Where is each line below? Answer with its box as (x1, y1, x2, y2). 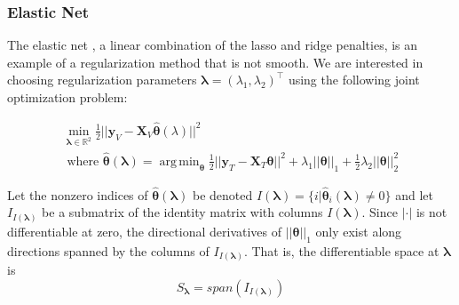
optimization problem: (7, 88, 128, 106)
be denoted (192, 185, 253, 204)
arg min (159, 155, 200, 168)
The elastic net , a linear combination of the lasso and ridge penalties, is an (7, 36, 418, 54)
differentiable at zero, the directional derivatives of (7, 222, 282, 240)
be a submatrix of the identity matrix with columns (42, 203, 323, 221)
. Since (361, 203, 398, 221)
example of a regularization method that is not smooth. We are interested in (7, 52, 423, 71)
